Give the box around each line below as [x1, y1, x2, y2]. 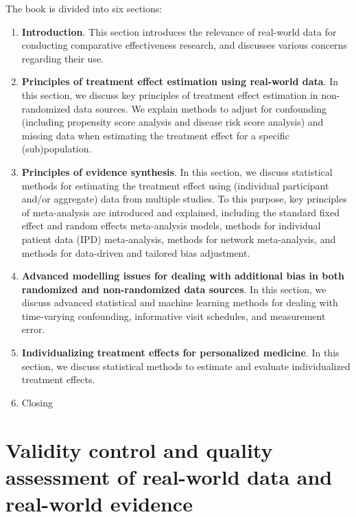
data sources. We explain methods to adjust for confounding [73, 101, 327, 115]
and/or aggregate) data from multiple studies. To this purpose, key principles [21, 192, 347, 206]
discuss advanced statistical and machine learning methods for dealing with [21, 295, 338, 310]
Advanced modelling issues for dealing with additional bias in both [21, 268, 344, 283]
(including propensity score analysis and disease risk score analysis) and [21, 115, 324, 129]
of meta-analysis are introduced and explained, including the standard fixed [21, 205, 340, 219]
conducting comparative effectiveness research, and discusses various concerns [21, 38, 347, 52]
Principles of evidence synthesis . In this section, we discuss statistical [21, 164, 333, 179]
